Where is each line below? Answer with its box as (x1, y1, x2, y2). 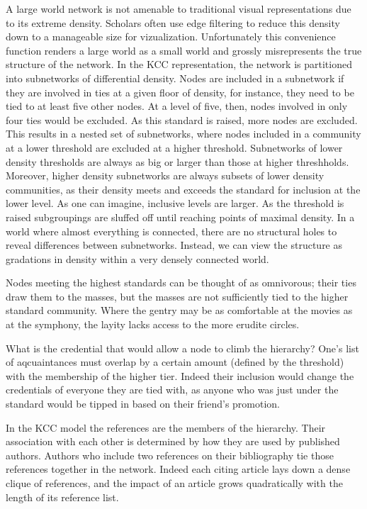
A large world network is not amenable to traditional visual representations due (6, 1, 351, 16)
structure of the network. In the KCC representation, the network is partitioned (6, 57, 352, 72)
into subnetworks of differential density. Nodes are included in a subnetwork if (6, 70, 344, 85)
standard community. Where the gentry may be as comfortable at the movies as (6, 303, 353, 318)
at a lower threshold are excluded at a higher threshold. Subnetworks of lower (6, 140, 343, 155)
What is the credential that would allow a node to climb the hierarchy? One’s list (6, 340, 359, 355)
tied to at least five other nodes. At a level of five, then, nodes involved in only (6, 99, 348, 113)
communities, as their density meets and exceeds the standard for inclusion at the (6, 181, 361, 196)
